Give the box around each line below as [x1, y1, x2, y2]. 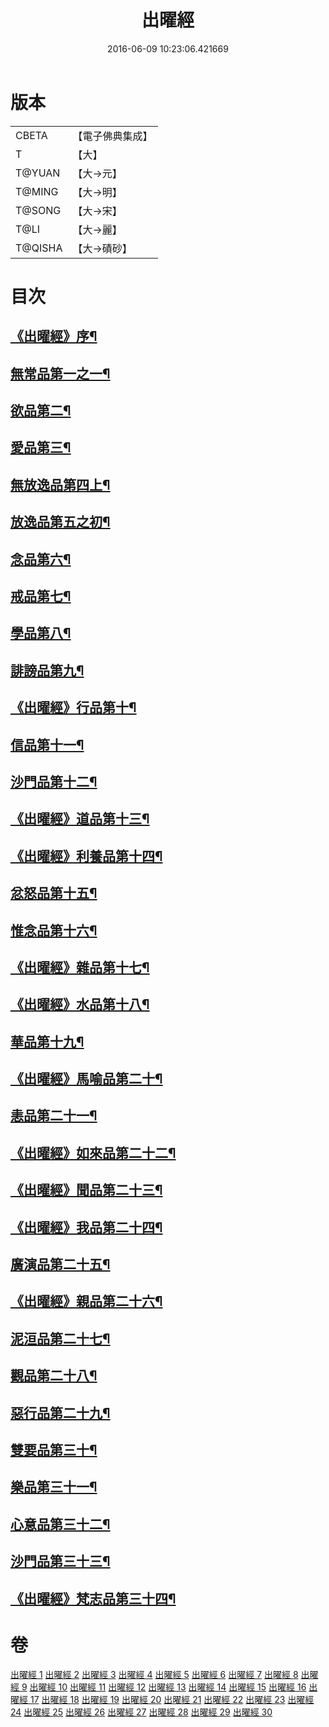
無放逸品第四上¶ [10, 476, 111, 493]
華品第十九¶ [10, 1033, 85, 1050]
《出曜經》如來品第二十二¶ [10, 1144, 177, 1161]
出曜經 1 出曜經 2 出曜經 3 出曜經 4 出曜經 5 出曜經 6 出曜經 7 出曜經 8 [10, 1669, 299, 1681]
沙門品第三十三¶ [10, 1553, 111, 1570]
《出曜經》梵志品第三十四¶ [10, 1590, 177, 1607]
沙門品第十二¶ [10, 773, 98, 790]
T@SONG [15, 203, 62, 217]
